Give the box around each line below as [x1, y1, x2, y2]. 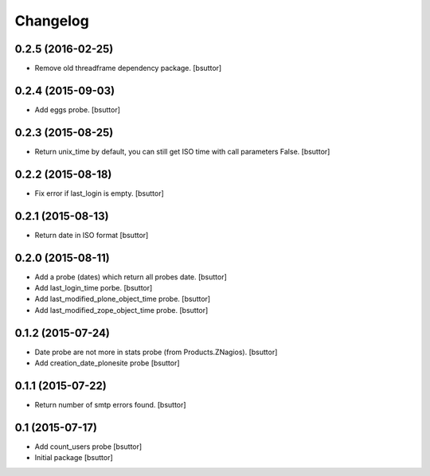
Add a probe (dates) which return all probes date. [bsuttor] [34, 271, 227, 282]
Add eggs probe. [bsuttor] [34, 104, 121, 115]
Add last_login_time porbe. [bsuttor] [34, 283, 153, 292]
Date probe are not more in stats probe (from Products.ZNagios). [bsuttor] [34, 347, 278, 357]
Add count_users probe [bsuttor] [34, 442, 143, 451]
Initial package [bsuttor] [34, 453, 113, 462]
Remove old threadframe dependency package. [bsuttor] [34, 64, 222, 73]
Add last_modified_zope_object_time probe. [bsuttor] [34, 305, 209, 314]
